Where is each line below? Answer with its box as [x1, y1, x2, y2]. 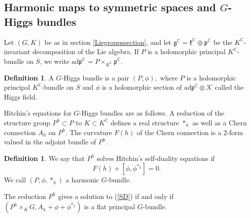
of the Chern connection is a [136, 127, 221, 137]
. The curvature [65, 127, 112, 137]
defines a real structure [111, 117, 179, 127]
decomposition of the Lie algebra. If [32, 46, 139, 57]
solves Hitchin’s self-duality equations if [97, 153, 215, 163]
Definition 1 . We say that [4, 153, 85, 163]
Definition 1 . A [4, 72, 54, 82]
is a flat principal [84, 201, 135, 212]
